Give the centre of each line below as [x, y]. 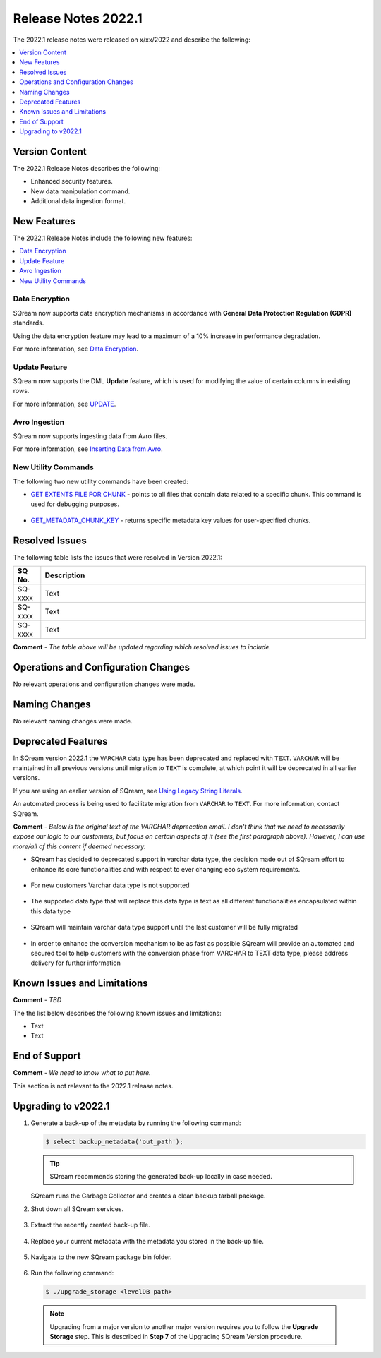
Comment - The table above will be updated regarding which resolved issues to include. [142, 647]
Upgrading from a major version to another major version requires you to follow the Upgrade [184, 1326]
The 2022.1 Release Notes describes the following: [86, 168]
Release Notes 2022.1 [78, 18]
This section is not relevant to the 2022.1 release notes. [93, 1086]
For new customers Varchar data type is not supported [110, 885]
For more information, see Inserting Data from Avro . [88, 449]
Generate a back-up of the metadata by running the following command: [136, 1123]
